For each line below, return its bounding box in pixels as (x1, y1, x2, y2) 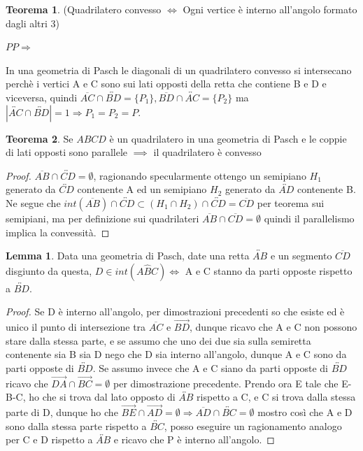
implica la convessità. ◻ (6, 224, 110, 239)
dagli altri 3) (6, 15, 60, 30)
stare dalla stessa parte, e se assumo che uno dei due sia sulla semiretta (6, 333, 311, 348)
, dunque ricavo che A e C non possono (190, 320, 357, 334)
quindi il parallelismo (264, 210, 355, 225)
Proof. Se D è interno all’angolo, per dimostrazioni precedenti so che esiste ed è (6, 304, 345, 319)
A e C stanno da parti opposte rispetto (185, 263, 353, 278)
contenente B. (297, 182, 356, 196)
